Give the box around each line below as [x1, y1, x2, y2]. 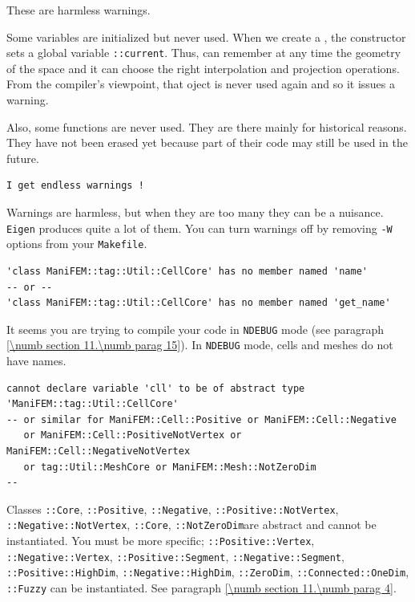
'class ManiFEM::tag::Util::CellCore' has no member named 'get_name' [6, 297, 391, 309]
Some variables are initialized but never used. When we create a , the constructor [6, 28, 406, 45]
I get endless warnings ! [6, 180, 144, 192]
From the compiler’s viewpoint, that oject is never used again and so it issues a [6, 75, 395, 92]
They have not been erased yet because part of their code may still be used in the [6, 134, 408, 151]
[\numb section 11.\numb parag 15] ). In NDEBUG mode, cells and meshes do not [6, 336, 393, 353]
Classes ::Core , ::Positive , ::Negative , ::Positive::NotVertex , [6, 500, 339, 517]
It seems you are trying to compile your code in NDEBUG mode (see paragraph [6, 320, 385, 337]
